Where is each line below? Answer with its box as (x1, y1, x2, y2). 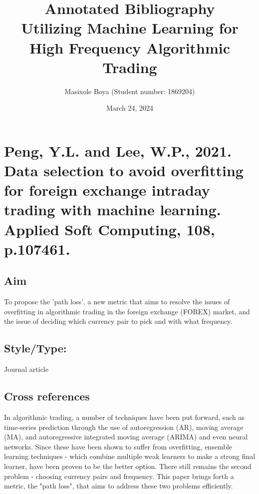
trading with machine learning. (4, 199, 221, 220)
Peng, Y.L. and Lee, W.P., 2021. (4, 140, 232, 161)
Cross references (4, 388, 90, 404)
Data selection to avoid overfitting (4, 160, 244, 181)
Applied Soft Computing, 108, (4, 219, 215, 239)
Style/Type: (4, 340, 67, 356)
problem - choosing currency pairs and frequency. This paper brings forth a (4, 470, 234, 481)
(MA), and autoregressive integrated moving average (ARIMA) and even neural (4, 431, 248, 442)
